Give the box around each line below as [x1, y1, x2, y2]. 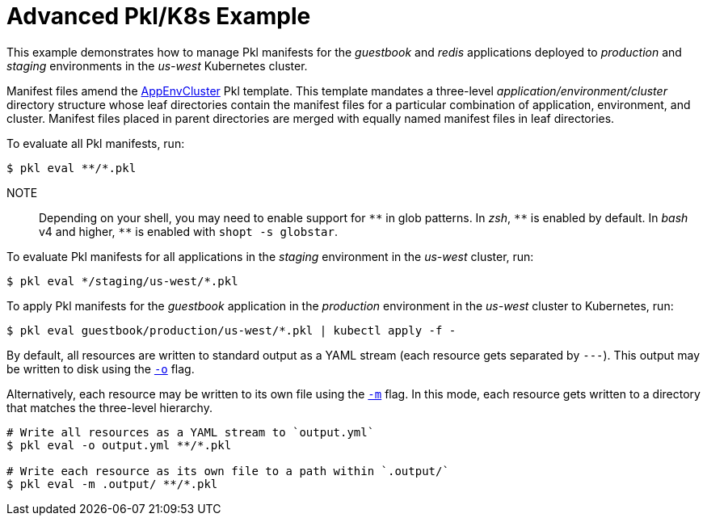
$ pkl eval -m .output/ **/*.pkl [6, 477, 218, 490]
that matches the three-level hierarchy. [6, 400, 213, 415]
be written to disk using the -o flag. [6, 361, 195, 376]
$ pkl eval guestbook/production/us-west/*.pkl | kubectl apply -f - [6, 323, 457, 337]
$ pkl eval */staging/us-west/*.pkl [6, 274, 238, 288]
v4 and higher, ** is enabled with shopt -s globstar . [39, 224, 338, 238]
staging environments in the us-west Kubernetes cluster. [6, 58, 308, 73]
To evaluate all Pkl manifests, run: [6, 136, 185, 150]
